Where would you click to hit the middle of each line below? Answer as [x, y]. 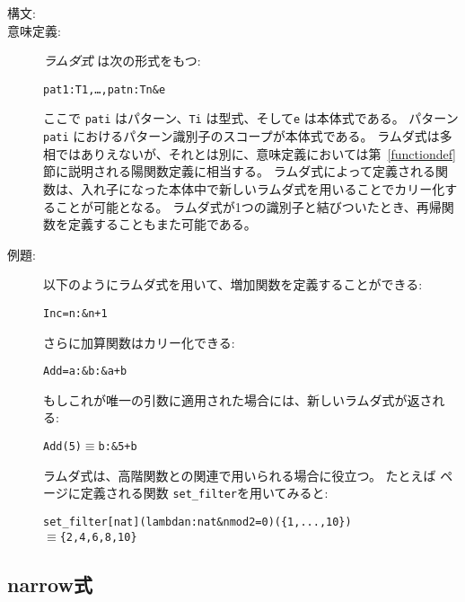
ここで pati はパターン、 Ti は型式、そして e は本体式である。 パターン [251, 118]
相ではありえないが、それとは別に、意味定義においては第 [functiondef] [250, 153]
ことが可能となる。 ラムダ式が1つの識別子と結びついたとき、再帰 [248, 206]
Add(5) [62, 447]
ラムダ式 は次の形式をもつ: [122, 61]
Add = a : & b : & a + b [85, 372]
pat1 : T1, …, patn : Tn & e [105, 89]
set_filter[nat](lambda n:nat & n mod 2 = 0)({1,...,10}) [197, 522]
